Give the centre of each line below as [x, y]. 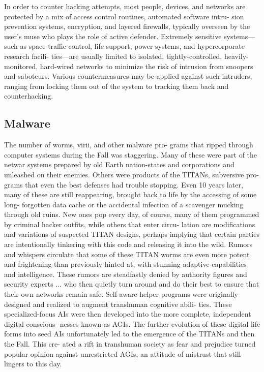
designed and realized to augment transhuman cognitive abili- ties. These [118, 304]
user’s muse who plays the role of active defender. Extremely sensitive [113, 36]
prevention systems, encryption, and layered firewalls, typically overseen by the [127, 26]
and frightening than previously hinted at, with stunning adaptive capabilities [125, 264]
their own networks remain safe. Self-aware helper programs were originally [121, 294]
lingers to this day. [33, 364]
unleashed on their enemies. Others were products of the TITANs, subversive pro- [131, 174]
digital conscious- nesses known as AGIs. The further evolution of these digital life [132, 323]
